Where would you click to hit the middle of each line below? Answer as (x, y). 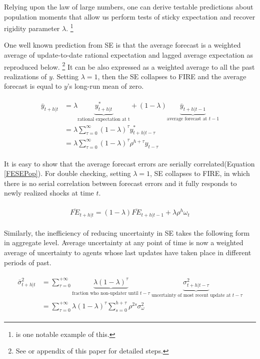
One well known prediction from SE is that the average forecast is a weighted (122, 45)
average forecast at (187, 119)
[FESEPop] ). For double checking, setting (67, 173)
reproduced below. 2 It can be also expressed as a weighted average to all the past (129, 66)
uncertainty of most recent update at (191, 295)
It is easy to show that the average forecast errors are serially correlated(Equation (129, 163)
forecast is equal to (33, 86)
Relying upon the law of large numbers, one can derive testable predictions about (129, 7)
